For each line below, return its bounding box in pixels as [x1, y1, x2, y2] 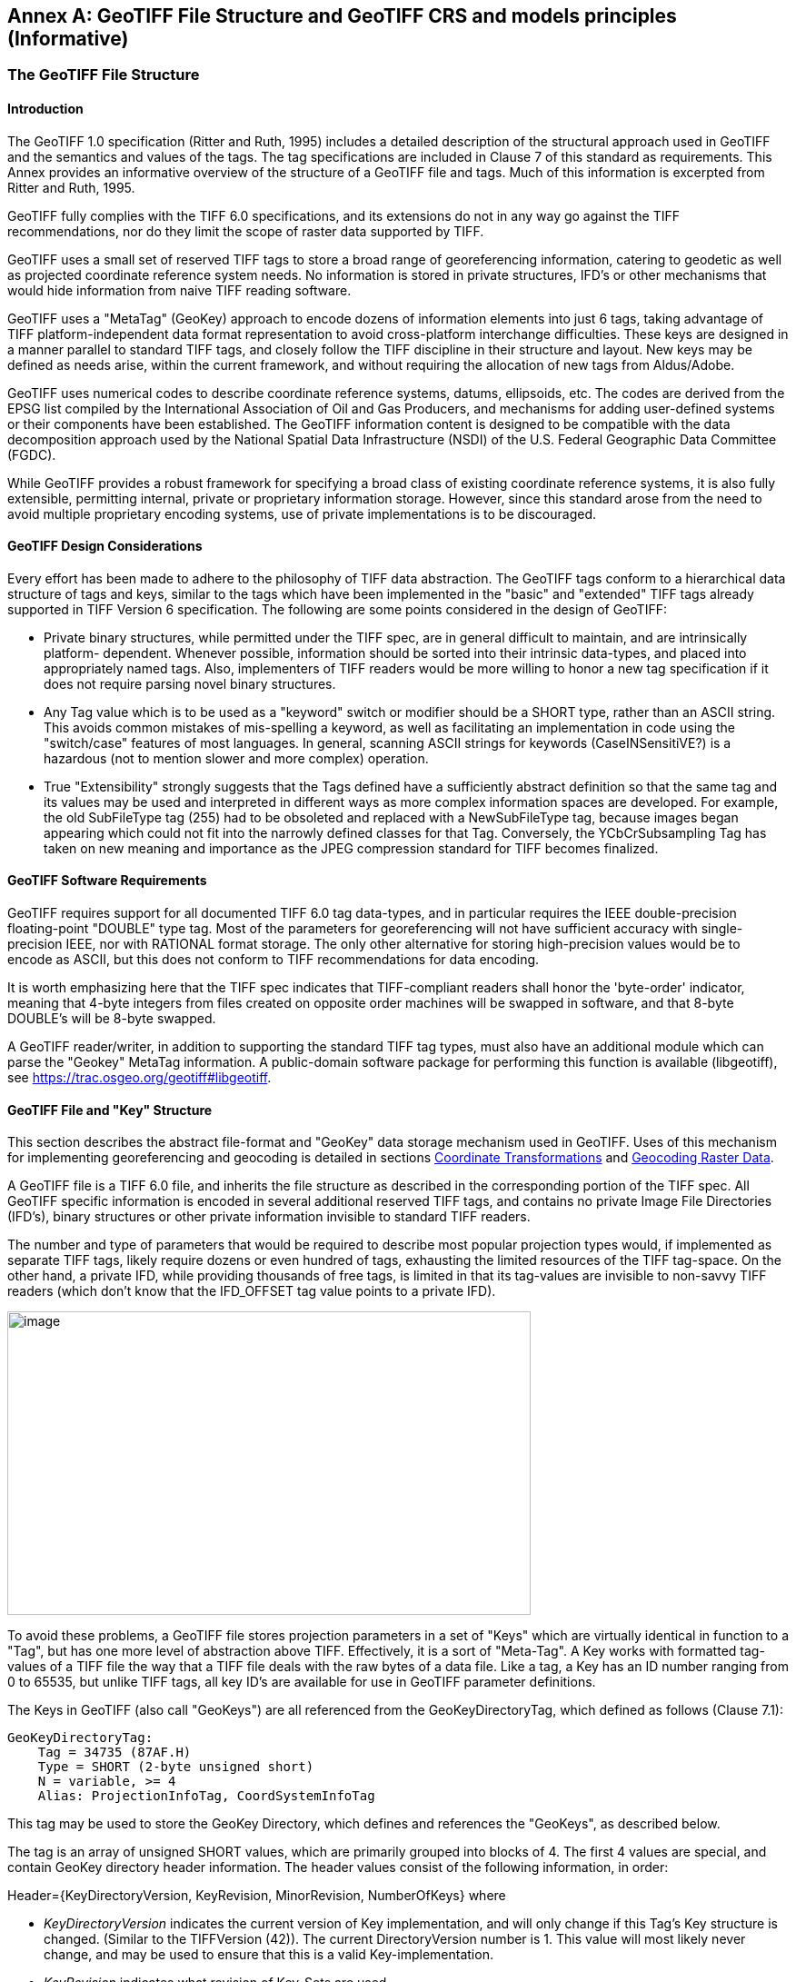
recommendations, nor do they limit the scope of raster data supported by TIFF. [7, 223, 484, 239]
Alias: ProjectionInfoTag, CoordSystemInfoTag [37, 1788, 375, 1804]
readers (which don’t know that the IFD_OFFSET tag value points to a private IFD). [7, 1283, 496, 1300]
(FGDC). [7, 446, 56, 463]
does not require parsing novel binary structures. [44, 675, 336, 692]
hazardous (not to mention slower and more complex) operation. [44, 750, 429, 766]
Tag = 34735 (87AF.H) [37, 1745, 192, 1760]
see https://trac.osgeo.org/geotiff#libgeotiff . [7, 1070, 272, 1086]
